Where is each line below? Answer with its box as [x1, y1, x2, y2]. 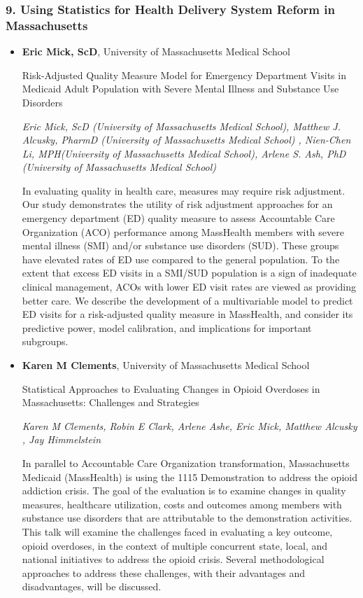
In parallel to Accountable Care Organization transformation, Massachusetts [22, 455, 350, 470]
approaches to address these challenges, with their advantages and [22, 565, 306, 580]
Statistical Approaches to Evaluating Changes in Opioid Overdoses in [22, 381, 320, 396]
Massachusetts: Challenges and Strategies [22, 395, 199, 410]
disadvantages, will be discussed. [22, 579, 162, 594]
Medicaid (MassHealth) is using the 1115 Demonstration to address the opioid [22, 469, 357, 484]
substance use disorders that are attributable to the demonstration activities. [22, 510, 353, 525]
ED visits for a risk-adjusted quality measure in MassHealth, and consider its [22, 307, 353, 321]
